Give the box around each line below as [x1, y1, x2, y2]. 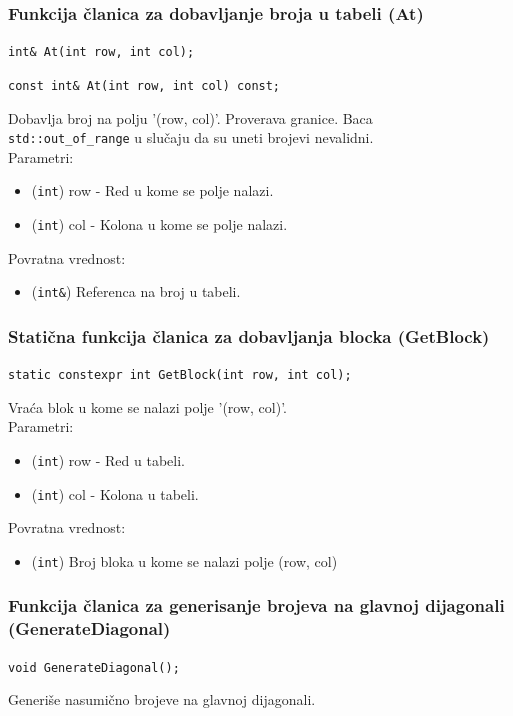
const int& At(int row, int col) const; [8, 78, 281, 93]
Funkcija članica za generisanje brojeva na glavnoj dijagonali [8, 593, 505, 618]
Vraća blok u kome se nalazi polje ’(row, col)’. [8, 396, 287, 417]
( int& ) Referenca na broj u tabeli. [31, 281, 241, 302]
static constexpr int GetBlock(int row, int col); [8, 368, 352, 383]
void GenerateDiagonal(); [8, 660, 180, 675]
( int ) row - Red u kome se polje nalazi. [31, 180, 274, 201]
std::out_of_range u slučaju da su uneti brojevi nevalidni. [8, 127, 374, 148]
